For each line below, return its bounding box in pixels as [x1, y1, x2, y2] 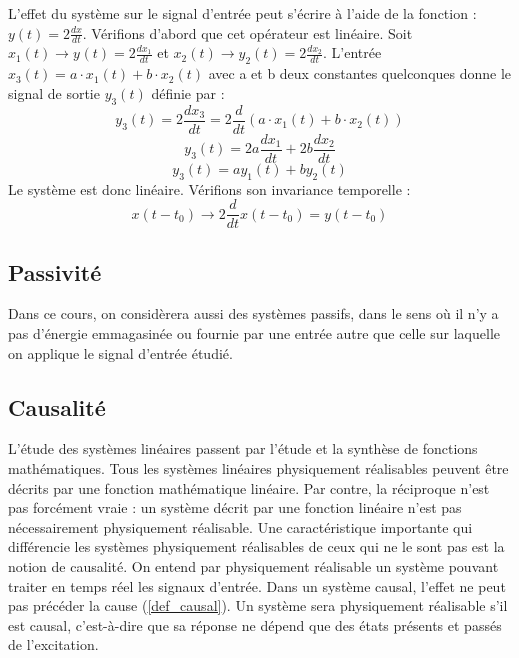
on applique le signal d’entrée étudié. [8, 342, 233, 363]
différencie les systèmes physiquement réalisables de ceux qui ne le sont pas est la [8, 536, 505, 557]
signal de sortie [8, 82, 100, 103]
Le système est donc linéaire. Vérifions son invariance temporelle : [8, 178, 411, 199]
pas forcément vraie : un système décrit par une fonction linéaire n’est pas [8, 497, 462, 518]
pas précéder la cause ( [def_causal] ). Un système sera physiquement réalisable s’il [8, 595, 508, 616]
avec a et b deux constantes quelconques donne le [208, 63, 512, 84]
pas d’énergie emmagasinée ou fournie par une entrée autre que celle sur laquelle [8, 322, 500, 343]
